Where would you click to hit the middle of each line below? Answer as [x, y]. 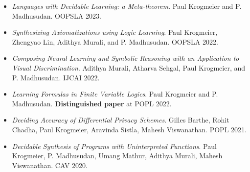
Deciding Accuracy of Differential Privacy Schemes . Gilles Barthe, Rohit [121, 120]
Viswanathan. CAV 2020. [50, 165]
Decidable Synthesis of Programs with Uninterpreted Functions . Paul [114, 146]
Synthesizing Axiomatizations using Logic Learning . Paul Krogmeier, [115, 32]
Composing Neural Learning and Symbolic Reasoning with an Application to [125, 58]
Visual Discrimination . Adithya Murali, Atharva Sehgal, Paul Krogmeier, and [129, 67]
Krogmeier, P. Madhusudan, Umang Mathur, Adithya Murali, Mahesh [117, 156]
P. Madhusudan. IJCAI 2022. [56, 77]
